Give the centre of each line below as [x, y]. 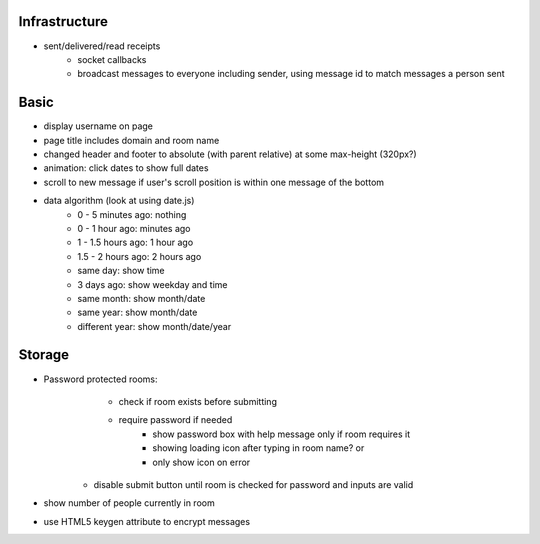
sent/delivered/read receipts [102, 46]
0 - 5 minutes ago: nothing [132, 214]
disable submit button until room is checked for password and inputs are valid [253, 484]
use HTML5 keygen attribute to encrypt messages [146, 521]
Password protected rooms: [100, 379]
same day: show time [121, 271]
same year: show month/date [137, 312]
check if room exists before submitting [197, 401]
